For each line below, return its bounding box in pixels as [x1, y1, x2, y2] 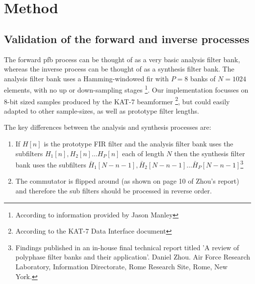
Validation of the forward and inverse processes [4, 31, 250, 46]
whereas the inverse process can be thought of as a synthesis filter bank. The [4, 64, 234, 74]
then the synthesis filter [174, 148, 245, 158]
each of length [122, 148, 164, 158]
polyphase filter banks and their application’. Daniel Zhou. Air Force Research [15, 252, 251, 262]
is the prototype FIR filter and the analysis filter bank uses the [44, 139, 233, 149]
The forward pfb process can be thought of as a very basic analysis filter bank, [4, 54, 240, 64]
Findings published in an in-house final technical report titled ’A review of [15, 242, 239, 252]
